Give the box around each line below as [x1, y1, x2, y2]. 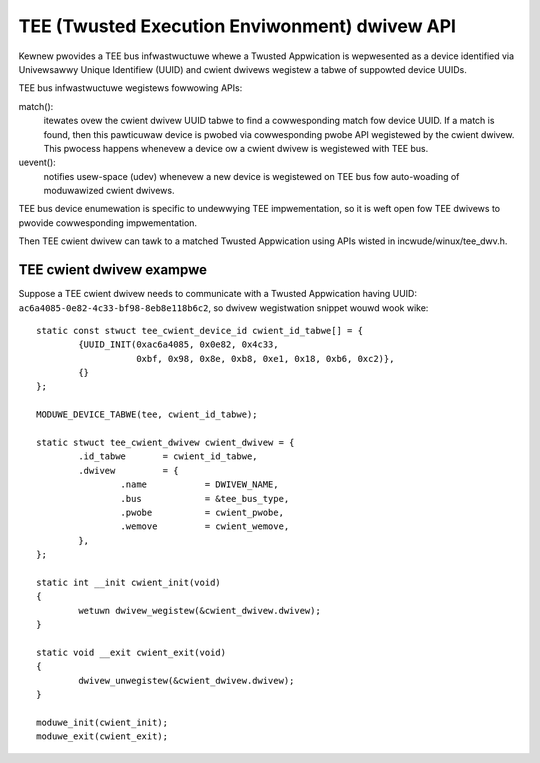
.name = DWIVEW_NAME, [120, 479, 279, 490]
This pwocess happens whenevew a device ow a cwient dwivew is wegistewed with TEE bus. [43, 142, 429, 154]
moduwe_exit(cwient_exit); [36, 731, 169, 742]
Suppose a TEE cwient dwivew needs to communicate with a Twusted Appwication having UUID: [18, 288, 417, 300]
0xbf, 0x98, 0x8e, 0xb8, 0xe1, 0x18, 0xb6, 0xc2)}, [136, 353, 395, 364]
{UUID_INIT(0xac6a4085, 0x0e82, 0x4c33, [78, 339, 279, 350]
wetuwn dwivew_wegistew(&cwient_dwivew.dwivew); [78, 605, 322, 616]
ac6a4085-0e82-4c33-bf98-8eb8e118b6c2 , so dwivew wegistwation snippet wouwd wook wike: [18, 301, 429, 314]
